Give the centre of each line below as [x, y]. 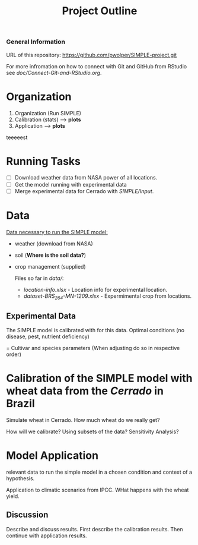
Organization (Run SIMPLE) [48, 113]
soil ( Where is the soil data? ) [50, 255]
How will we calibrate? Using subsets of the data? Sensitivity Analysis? [92, 431]
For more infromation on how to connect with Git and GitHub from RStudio [97, 66]
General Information [36, 42]
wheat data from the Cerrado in [85, 391]
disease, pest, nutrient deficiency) [48, 336]
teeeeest [17, 137]
